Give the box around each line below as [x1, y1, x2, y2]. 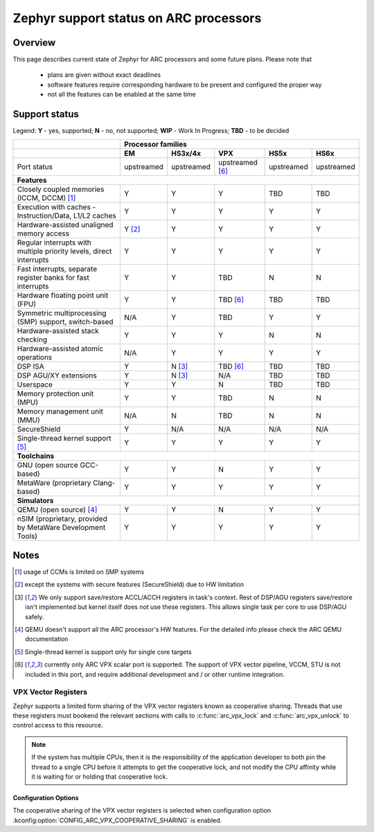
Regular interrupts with [17, 238, 91, 247]
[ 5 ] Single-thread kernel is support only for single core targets [15, 648, 192, 656]
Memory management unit [17, 406, 104, 416]
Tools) [17, 531, 38, 540]
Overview [12, 37, 56, 48]
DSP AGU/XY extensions [17, 371, 97, 380]
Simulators [17, 495, 54, 505]
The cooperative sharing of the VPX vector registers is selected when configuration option [12, 806, 271, 815]
